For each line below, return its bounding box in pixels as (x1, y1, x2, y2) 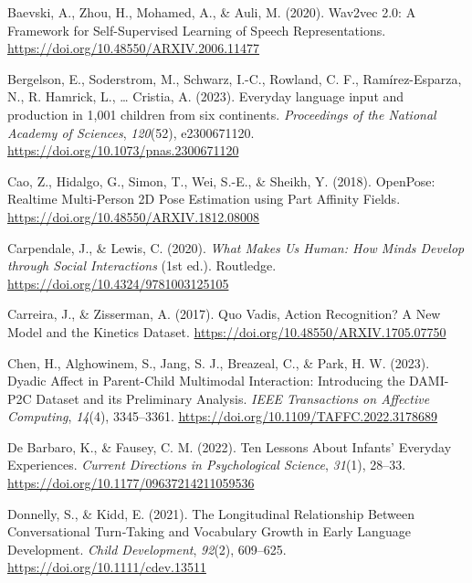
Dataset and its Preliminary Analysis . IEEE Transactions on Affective (36, 388, 430, 408)
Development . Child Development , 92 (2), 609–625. (7, 539, 287, 558)
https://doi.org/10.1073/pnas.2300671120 (7, 141, 239, 160)
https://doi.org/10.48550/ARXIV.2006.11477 (7, 38, 260, 58)
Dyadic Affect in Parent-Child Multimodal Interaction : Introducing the (7, 371, 405, 390)
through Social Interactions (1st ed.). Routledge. (7, 256, 277, 275)
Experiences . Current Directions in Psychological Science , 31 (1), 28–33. (7, 455, 406, 474)
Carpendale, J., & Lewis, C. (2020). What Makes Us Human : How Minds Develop (7, 238, 465, 257)
